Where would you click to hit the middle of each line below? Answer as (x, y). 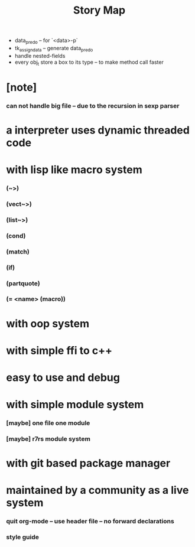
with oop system (48, 323)
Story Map (99, 10)
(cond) (16, 236)
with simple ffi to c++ (59, 351)
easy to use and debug (63, 377)
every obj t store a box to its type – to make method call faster (89, 63)
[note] (22, 87)
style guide (23, 537)
